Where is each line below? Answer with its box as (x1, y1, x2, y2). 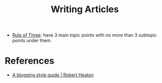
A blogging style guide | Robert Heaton (12, 72, 94, 78)
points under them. (12, 37, 52, 44)
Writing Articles (51, 4, 119, 15)
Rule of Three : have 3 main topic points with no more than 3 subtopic (12, 32, 157, 38)
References (5, 55, 54, 67)
